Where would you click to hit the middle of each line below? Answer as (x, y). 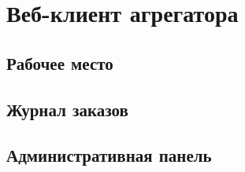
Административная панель (109, 155)
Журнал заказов (67, 109)
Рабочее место (60, 62)
